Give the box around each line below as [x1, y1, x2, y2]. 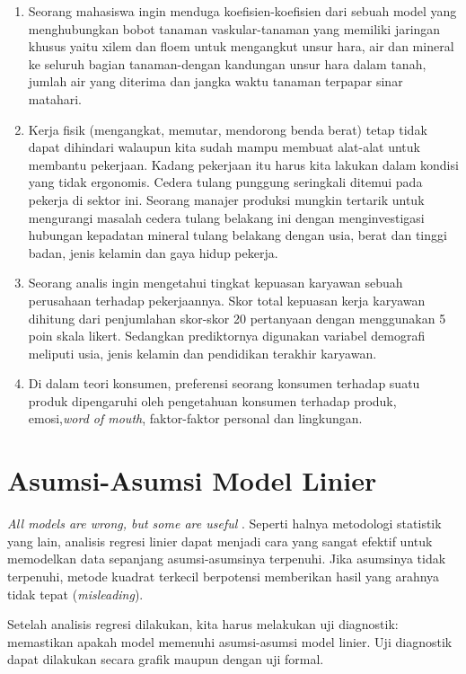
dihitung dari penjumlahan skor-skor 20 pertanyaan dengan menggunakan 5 [28, 308, 446, 327]
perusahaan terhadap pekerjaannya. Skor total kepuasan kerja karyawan [28, 290, 426, 309]
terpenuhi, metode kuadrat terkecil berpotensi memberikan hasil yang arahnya [7, 566, 440, 585]
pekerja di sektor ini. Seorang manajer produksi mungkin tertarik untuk [28, 190, 425, 208]
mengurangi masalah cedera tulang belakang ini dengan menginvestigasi [28, 208, 425, 226]
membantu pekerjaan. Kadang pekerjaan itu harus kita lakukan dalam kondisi [28, 155, 459, 173]
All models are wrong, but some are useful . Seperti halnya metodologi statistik [7, 514, 442, 533]
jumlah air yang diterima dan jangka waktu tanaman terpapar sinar [28, 72, 403, 91]
